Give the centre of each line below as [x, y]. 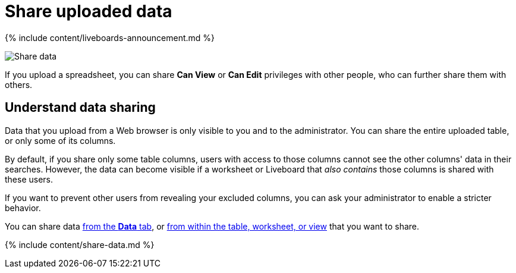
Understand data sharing [80, 108]
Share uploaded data [89, 11]
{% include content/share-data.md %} [80, 244]
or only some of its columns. [60, 140]
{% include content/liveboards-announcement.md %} [110, 37]
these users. [29, 179]
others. [19, 84]
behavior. [23, 208]
